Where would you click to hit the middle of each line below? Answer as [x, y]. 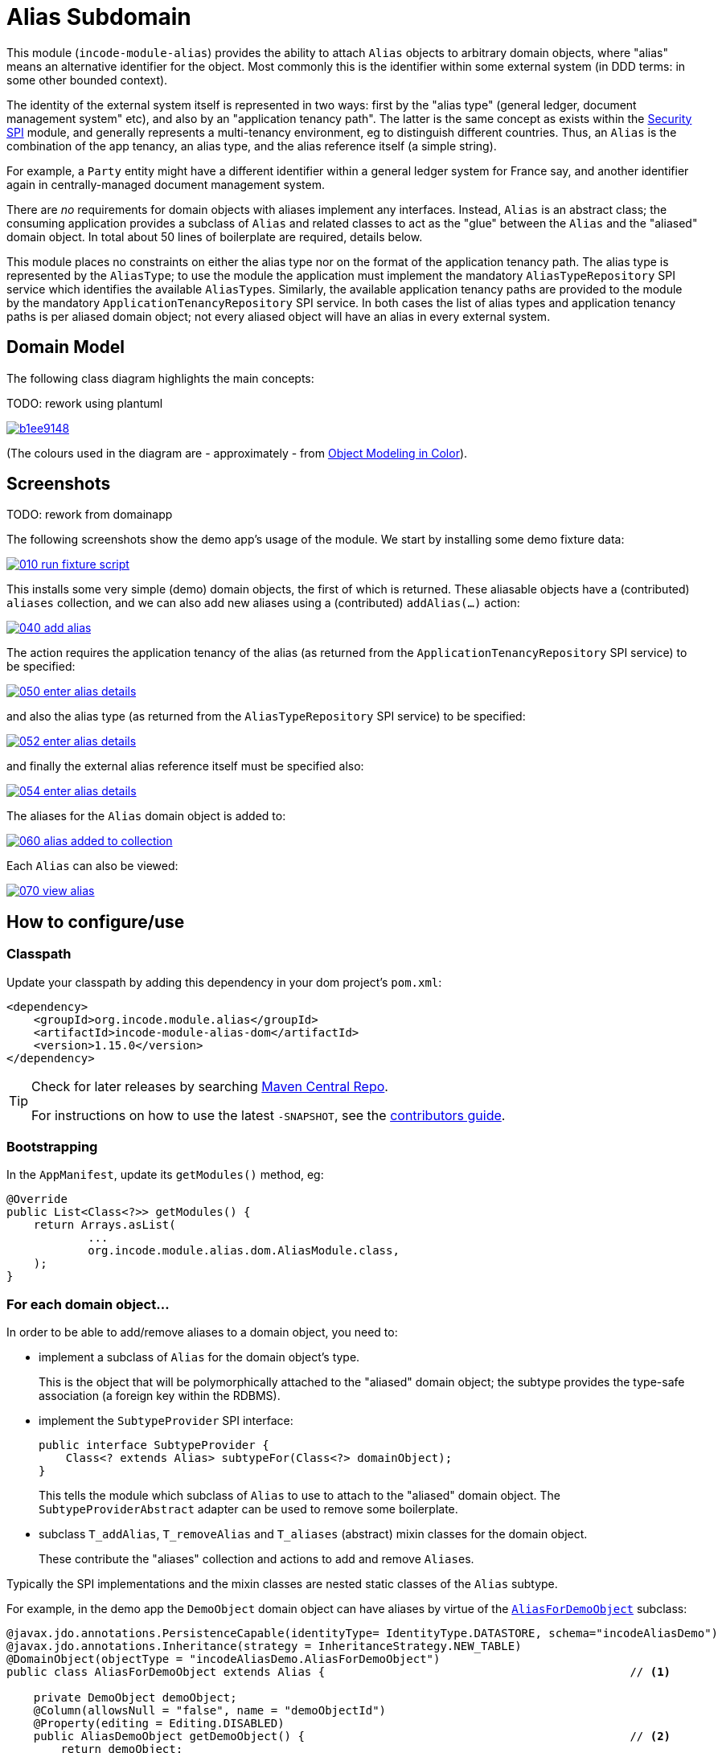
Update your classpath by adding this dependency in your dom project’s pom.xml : [224, 982]
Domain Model [66, 347]
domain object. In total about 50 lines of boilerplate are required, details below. [215, 236]
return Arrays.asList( [105, 1225]
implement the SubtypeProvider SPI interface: [166, 1421]
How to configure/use [96, 922]
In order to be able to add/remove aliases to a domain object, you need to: [202, 1332]
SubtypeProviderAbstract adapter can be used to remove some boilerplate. [248, 1509]
